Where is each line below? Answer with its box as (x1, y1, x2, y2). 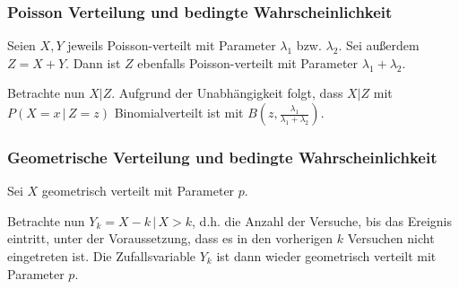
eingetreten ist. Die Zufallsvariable (7, 247, 196, 265)
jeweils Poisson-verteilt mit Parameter (67, 36, 276, 55)
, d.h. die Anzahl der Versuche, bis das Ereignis (192, 211, 453, 230)
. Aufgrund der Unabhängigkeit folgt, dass (111, 83, 343, 102)
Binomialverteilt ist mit (114, 103, 244, 121)
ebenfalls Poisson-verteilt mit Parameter (137, 53, 359, 72)
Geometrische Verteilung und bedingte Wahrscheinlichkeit (7, 145, 437, 168)
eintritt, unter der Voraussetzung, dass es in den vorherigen (7, 229, 333, 248)
